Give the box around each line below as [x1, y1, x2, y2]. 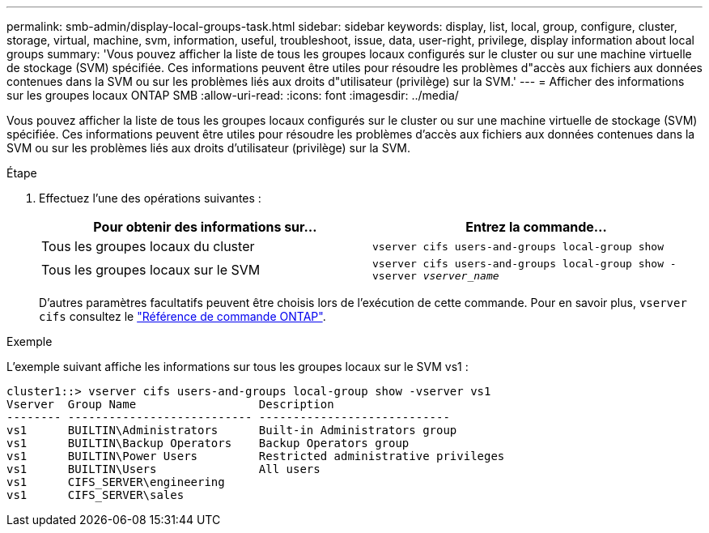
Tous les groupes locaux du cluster [41, 238, 255, 254]
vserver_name [422, 270, 499, 282]
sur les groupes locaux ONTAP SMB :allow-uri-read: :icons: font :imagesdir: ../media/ [6, 88, 459, 102]
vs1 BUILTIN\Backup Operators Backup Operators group [6, 437, 410, 450]
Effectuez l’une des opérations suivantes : [39, 191, 261, 205]
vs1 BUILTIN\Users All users [6, 463, 321, 475]
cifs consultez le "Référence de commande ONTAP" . [39, 309, 326, 323]
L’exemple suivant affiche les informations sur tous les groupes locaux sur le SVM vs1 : [6, 360, 469, 373]
